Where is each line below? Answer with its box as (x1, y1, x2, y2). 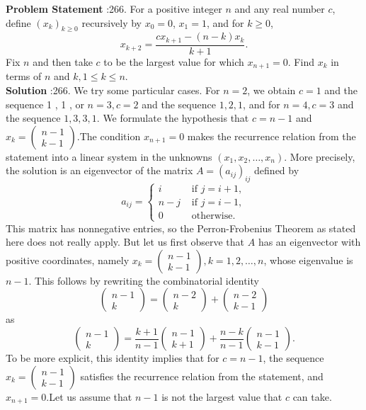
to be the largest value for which (103, 54, 244, 69)
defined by (254, 163, 299, 178)
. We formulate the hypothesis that (96, 110, 249, 125)
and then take (33, 54, 93, 69)
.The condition (76, 128, 141, 143)
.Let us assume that (46, 389, 132, 404)
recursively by (81, 15, 142, 30)
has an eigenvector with (258, 234, 361, 249)
